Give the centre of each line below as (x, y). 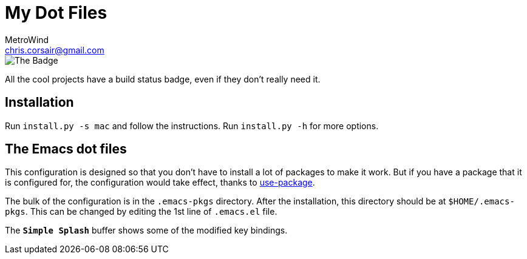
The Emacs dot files (66, 149)
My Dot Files (56, 13)
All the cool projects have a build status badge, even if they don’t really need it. (163, 79)
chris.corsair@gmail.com (55, 50)
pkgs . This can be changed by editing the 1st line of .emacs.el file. (141, 212)
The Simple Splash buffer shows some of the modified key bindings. (146, 230)
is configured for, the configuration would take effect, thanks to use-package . (160, 183)
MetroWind (27, 39)
